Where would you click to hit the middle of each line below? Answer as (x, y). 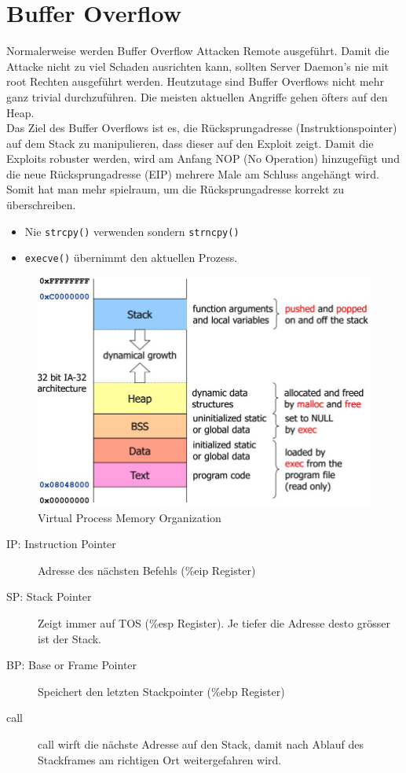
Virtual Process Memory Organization (130, 517)
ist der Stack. (70, 638)
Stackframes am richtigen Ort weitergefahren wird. (160, 759)
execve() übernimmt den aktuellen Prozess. (131, 258)
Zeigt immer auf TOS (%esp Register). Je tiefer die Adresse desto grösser (214, 623)
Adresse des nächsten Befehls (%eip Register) (147, 570)
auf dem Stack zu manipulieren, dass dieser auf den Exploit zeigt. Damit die (190, 143)
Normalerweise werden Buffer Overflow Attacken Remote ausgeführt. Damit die (198, 51)
